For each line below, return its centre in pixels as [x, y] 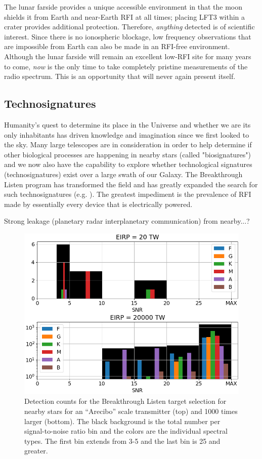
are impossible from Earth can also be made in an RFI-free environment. [117, 46]
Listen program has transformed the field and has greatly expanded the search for [131, 184]
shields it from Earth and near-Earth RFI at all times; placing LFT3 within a [125, 16]
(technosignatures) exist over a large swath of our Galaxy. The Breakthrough [123, 174]
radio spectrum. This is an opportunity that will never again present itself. [120, 76]
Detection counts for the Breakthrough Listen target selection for [125, 401]
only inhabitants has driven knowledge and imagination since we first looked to [127, 134]
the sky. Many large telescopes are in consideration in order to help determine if [128, 144]
